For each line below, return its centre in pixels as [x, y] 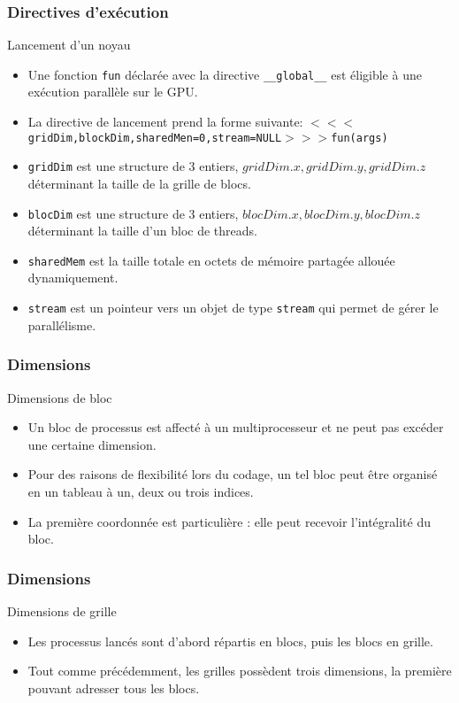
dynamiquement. [73, 278]
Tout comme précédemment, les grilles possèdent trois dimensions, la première [240, 671]
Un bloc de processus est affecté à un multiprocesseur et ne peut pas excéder [236, 427]
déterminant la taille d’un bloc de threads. [142, 231]
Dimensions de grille [62, 610]
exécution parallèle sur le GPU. [113, 92]
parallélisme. [62, 324]
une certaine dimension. [92, 444]
